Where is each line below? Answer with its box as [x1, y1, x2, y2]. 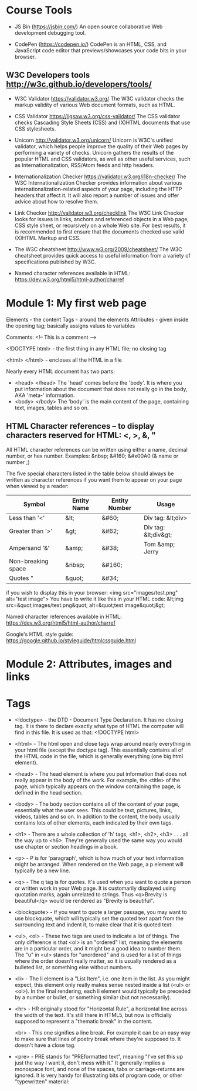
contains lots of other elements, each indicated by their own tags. [14, 819, 174, 826]
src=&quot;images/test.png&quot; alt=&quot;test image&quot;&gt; [6, 601, 165, 609]
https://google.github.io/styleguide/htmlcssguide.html [6, 636, 137, 644]
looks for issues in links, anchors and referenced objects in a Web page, [14, 215, 189, 222]
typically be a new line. [14, 867, 70, 874]
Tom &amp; [143, 540, 175, 548]
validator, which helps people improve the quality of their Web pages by [14, 142, 189, 150]
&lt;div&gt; [143, 531, 172, 539]
